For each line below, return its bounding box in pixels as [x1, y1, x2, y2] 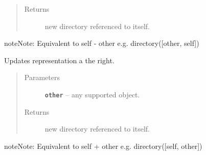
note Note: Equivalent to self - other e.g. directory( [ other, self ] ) [4, 38, 199, 48]
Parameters [24, 72, 60, 83]
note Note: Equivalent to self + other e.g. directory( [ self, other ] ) [4, 140, 202, 151]
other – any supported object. [44, 89, 140, 99]
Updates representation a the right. [4, 55, 115, 65]
